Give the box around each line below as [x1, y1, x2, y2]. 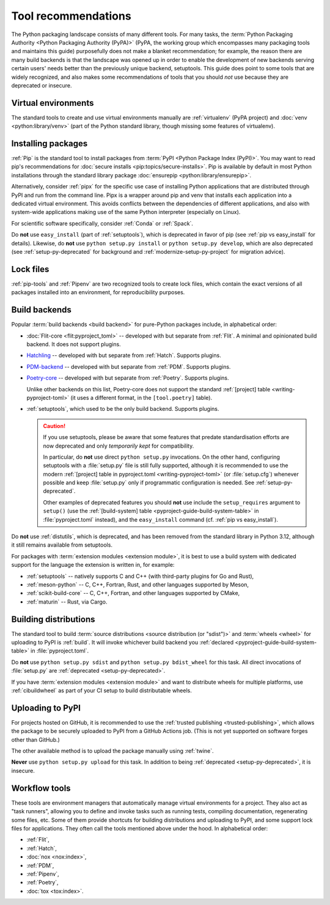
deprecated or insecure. [11, 81, 72, 89]
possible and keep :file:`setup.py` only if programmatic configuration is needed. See [43, 479, 255, 486]
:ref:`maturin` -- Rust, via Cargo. [26, 598, 108, 605]
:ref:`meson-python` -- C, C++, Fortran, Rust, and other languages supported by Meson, [26, 581, 249, 588]
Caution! [43, 422, 66, 429]
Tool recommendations [11, 9, 131, 23]
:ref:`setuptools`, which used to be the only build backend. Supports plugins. [26, 405, 219, 413]
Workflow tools [11, 783, 71, 793]
